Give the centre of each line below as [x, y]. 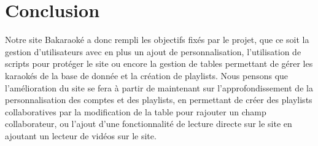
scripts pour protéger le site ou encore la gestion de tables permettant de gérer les [159, 63]
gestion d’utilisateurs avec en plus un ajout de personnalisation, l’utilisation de [153, 51]
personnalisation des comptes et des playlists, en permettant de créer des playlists [159, 100]
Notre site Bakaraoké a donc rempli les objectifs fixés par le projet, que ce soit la [157, 40]
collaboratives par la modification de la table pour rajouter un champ [136, 111]
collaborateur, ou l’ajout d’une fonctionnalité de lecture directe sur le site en [149, 124]
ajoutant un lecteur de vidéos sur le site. [81, 135]
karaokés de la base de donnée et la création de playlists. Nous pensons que [147, 75]
